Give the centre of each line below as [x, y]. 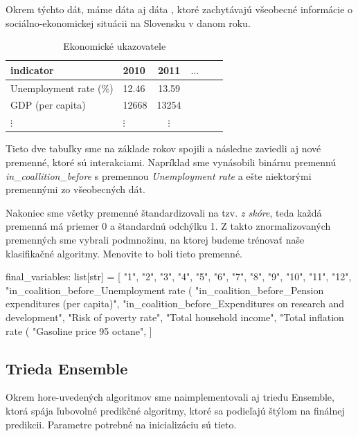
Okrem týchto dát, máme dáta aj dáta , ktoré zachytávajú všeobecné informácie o [179, 9]
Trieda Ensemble [67, 368]
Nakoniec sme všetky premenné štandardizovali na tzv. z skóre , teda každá [164, 212]
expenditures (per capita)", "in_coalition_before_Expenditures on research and [175, 303]
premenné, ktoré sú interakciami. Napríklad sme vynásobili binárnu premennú [171, 162]
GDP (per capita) [48, 105]
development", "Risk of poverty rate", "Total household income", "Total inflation [175, 317]
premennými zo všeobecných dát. [75, 189]
